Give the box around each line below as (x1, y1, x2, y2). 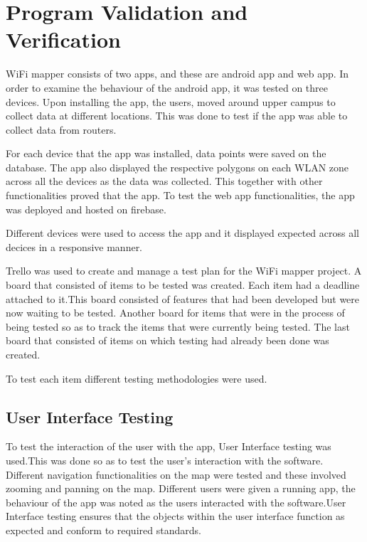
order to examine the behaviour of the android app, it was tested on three (6, 80, 329, 95)
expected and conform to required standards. (6, 522, 201, 537)
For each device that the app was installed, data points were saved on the (6, 146, 326, 161)
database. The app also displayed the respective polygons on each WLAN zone (6, 159, 349, 174)
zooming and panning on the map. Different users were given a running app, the (6, 481, 356, 496)
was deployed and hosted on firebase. (6, 201, 166, 216)
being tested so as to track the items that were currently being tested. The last (6, 319, 350, 334)
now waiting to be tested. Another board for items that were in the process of (6, 305, 345, 320)
